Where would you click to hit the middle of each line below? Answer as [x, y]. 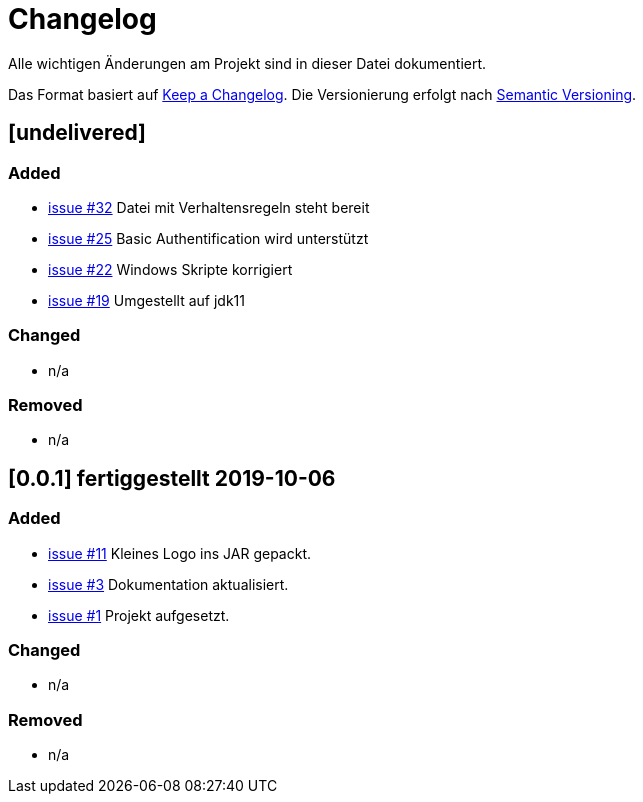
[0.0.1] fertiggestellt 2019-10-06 [172, 478]
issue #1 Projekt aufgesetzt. [139, 615]
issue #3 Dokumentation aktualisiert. [168, 584]
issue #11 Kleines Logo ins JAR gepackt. [180, 553]
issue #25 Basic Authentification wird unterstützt [208, 238]
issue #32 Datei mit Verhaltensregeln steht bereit [209, 207]
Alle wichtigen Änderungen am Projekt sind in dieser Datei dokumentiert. [247, 63]
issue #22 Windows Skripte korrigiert [170, 269]
